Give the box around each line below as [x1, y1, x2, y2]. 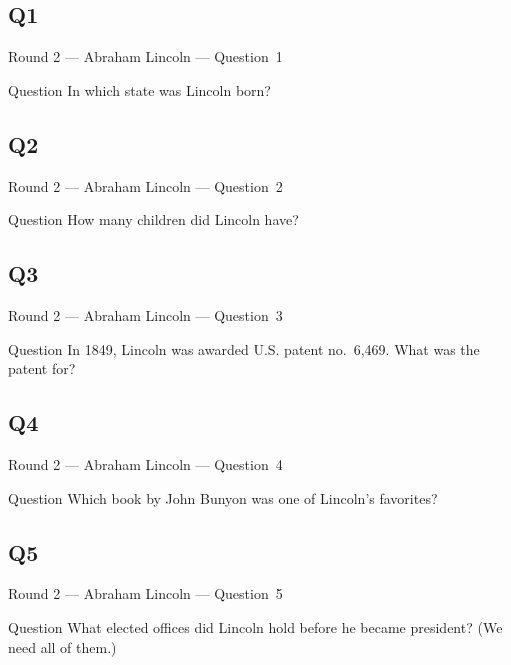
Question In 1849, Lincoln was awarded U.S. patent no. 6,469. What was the [8, 338, 480, 359]
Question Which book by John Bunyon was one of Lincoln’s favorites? [8, 487, 438, 508]
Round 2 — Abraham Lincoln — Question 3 [8, 304, 283, 325]
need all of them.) [8, 636, 117, 657]
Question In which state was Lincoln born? [8, 79, 271, 100]
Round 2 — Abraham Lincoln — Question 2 [8, 175, 283, 196]
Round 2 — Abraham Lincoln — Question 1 [8, 46, 283, 67]
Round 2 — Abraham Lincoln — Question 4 [8, 453, 283, 474]
